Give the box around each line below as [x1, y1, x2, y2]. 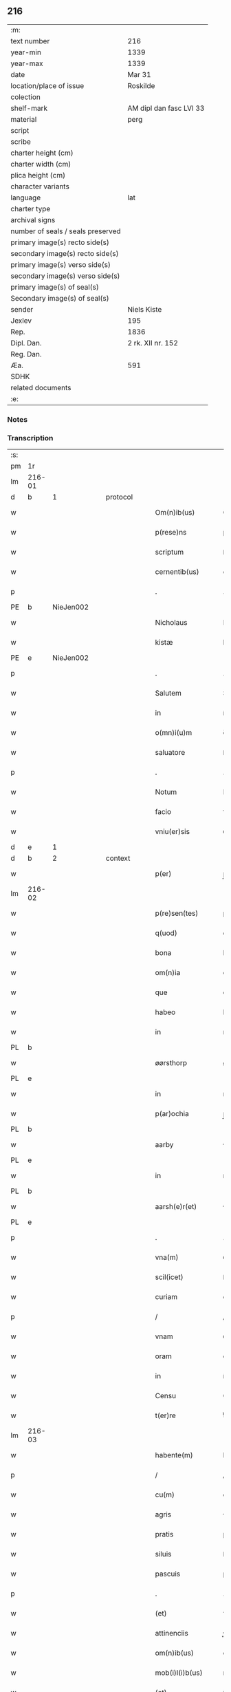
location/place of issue [10, 81, 85, 90]
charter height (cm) [10, 148, 74, 158]
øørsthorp [155, 1058, 188, 1068]
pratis [155, 1530, 174, 1539]
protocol [105, 492, 133, 502]
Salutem [155, 688, 182, 698]
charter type [10, 204, 51, 213]
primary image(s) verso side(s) [10, 259, 111, 269]
